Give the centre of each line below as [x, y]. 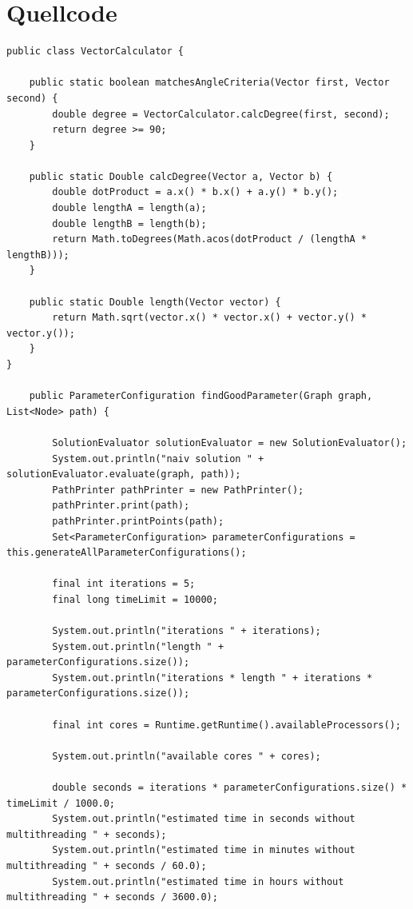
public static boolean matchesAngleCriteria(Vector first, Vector [209, 83]
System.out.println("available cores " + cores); [187, 756]
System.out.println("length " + [138, 646]
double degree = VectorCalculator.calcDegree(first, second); [221, 114]
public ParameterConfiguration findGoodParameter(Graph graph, [201, 396]
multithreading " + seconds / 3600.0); [112, 897]
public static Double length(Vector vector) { [155, 302]
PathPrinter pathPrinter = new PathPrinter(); [178, 490]
